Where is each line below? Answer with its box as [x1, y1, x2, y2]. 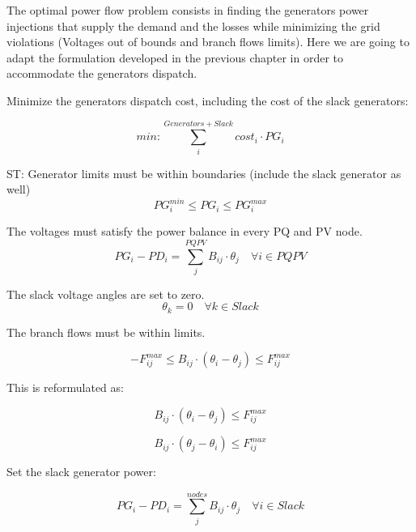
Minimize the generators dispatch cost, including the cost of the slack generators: [6, 92, 409, 109]
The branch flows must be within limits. [6, 323, 206, 340]
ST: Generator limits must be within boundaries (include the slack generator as [6, 164, 401, 181]
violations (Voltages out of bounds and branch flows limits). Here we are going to [6, 33, 410, 50]
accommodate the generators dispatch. [6, 65, 197, 82]
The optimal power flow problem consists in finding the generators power [6, 2, 369, 18]
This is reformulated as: [6, 379, 124, 396]
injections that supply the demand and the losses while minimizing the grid [6, 17, 380, 34]
